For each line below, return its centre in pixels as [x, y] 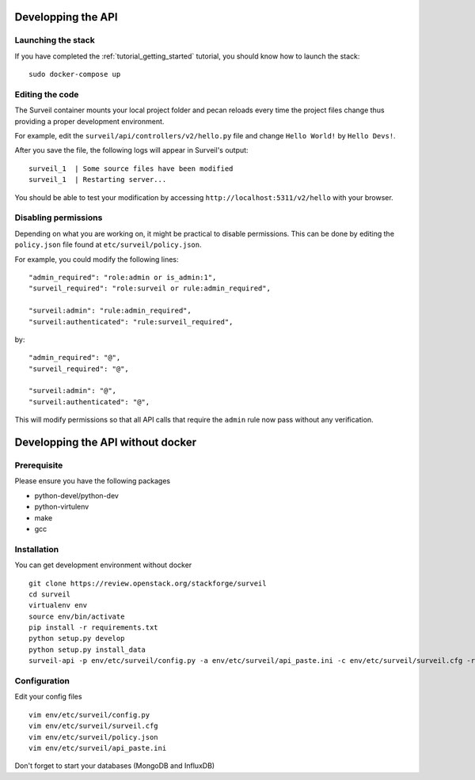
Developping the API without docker [106, 443]
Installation [37, 549]
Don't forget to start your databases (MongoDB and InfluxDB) [115, 766]
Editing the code [47, 94]
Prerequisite [39, 465]
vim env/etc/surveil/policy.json [93, 737]
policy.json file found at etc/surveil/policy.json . [108, 244]
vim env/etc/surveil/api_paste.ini [98, 748]
